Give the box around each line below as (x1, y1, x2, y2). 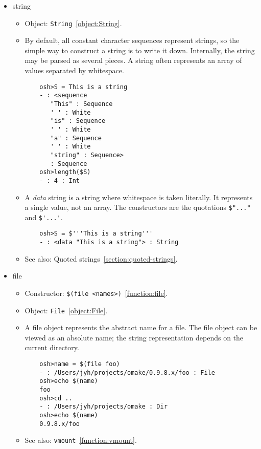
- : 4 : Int (39, 177, 80, 184)
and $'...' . (25, 211, 63, 222)
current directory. (25, 342, 79, 353)
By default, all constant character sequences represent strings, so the (25, 35, 240, 46)
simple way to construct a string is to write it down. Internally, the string (25, 45, 255, 55)
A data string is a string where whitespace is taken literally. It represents (25, 191, 253, 202)
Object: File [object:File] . (25, 305, 108, 315)
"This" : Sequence (50, 100, 113, 108)
